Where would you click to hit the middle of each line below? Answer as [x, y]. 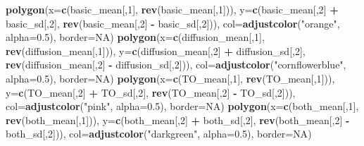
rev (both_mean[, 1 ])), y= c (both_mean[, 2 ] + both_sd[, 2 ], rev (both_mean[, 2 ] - [178, 120]
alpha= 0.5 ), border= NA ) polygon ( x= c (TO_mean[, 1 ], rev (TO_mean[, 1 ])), [170, 78]
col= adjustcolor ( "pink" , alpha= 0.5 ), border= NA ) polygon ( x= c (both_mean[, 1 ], [182, 106]
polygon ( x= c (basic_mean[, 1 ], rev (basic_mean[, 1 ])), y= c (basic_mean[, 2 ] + [172, 9]
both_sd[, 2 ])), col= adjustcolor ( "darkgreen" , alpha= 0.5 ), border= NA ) [159, 134]
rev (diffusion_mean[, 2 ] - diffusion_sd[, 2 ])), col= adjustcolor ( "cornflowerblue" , [176, 65]
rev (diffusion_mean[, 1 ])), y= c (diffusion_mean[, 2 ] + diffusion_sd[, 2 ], [156, 50]
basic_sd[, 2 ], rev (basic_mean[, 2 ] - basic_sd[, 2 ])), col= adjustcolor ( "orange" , [173, 23]
